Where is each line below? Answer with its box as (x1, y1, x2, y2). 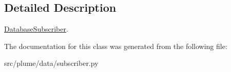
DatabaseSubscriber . (4, 23, 68, 34)
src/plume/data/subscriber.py (4, 58, 99, 68)
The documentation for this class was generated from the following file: (4, 40, 227, 51)
